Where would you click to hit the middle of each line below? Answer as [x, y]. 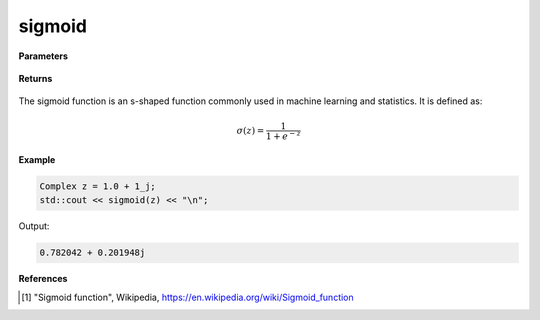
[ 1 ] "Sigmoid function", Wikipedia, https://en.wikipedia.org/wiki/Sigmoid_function [187, 297]
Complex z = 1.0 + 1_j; [98, 186]
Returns [35, 78]
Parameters [43, 56]
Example [37, 159]
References [43, 279]
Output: [34, 226]
